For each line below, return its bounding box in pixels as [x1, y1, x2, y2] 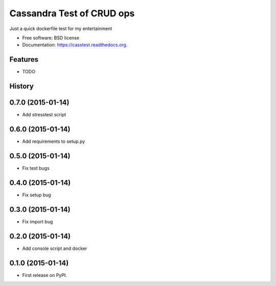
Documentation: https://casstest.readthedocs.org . [22, 42, 128, 48]
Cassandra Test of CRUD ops [9, 8, 135, 19]
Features [9, 55, 38, 64]
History [9, 82, 34, 91]
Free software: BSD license [22, 35, 79, 41]
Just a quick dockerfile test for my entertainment [9, 25, 112, 32]
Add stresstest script [22, 112, 66, 118]
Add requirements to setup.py [22, 138, 85, 145]
